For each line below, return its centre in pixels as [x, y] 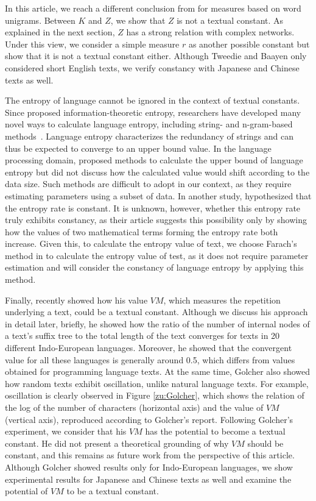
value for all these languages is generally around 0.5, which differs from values [150, 359]
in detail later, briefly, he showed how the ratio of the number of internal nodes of [157, 323]
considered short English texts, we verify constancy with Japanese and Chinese [152, 67]
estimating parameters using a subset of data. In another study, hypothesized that [158, 195]
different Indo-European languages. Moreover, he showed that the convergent [149, 348]
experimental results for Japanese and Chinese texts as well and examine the [148, 479]
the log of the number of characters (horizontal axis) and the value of [134, 407]
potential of [26, 491]
